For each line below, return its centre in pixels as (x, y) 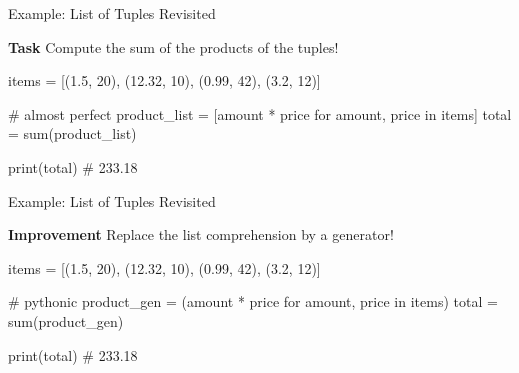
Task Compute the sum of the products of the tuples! (173, 46)
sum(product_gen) (66, 320)
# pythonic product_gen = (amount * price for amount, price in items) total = (253, 301)
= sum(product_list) (72, 133)
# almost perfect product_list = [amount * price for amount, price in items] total (260, 113)
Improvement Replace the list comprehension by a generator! (201, 234)
